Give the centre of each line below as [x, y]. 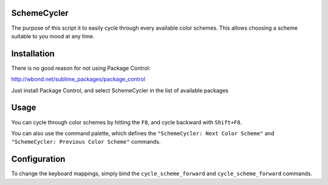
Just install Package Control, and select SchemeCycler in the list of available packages [120, 90]
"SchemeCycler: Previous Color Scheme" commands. [86, 142]
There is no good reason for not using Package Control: [81, 68]
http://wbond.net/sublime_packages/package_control [78, 79]
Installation [33, 54]
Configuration [38, 159]
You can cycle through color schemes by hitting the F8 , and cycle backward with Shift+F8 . [127, 122]
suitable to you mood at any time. [53, 36]
